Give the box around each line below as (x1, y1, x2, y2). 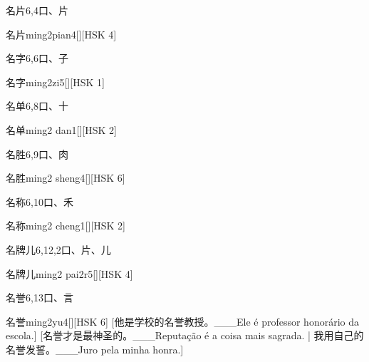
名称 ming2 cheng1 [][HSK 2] (6, 218, 126, 233)
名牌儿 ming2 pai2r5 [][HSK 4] (6, 266, 133, 281)
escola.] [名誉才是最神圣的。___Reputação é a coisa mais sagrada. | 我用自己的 (6, 328, 364, 343)
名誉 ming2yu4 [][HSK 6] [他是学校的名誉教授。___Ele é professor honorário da (6, 314, 359, 329)
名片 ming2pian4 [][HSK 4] (6, 26, 117, 41)
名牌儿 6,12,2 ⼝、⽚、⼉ (6, 242, 111, 257)
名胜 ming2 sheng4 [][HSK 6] (6, 170, 125, 185)
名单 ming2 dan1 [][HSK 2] (6, 122, 117, 137)
